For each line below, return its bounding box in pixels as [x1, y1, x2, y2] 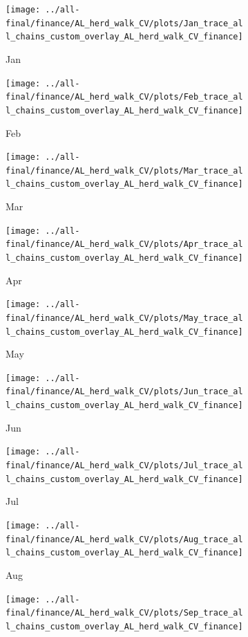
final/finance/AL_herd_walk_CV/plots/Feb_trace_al [6, 92, 243, 102]
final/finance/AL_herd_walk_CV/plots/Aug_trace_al [6, 534, 243, 544]
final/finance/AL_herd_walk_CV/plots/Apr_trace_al [6, 239, 243, 250]
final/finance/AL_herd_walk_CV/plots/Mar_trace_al [6, 165, 243, 176]
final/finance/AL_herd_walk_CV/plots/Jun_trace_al [6, 387, 243, 397]
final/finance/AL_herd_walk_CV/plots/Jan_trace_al [6, 18, 243, 28]
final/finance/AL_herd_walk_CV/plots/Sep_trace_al [6, 608, 243, 618]
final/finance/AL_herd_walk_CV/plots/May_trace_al [6, 313, 243, 323]
